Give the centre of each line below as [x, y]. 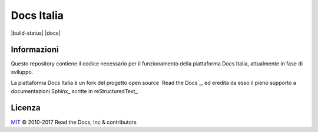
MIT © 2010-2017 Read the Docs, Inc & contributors [74, 122]
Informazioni [35, 50]
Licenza [26, 108]
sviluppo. [22, 72]
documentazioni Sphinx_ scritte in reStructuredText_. [75, 91]
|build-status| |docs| [36, 33]
